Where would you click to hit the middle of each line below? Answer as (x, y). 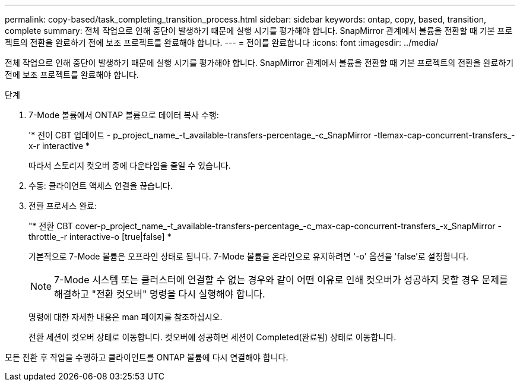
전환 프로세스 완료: (63, 206)
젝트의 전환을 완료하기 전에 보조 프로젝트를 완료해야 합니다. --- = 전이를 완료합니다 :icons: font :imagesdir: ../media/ (222, 42)
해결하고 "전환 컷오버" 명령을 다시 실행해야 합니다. (160, 294)
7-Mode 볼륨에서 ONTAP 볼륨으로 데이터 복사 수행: (124, 115)
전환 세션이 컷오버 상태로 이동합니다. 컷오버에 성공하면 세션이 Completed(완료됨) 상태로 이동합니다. (213, 337)
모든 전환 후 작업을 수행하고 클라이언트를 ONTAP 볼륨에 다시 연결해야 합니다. (147, 357)
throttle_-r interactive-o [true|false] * (100, 237)
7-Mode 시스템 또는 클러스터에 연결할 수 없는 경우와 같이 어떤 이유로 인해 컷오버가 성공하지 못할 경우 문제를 (281, 280)
